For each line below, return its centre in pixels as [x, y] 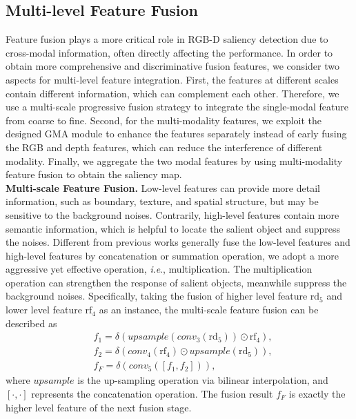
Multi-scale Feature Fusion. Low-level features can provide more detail [163, 187]
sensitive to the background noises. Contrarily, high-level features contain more [172, 214]
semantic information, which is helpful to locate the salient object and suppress [173, 228]
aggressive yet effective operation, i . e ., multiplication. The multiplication [159, 269]
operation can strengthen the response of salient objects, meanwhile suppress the [176, 282]
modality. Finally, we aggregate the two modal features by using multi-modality [174, 160]
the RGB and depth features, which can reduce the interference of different [164, 147]
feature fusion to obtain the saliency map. [94, 174]
